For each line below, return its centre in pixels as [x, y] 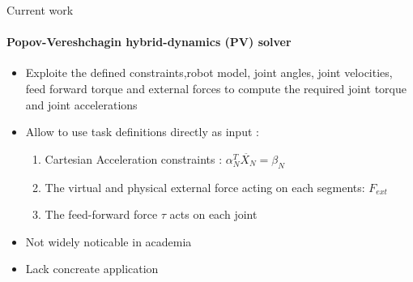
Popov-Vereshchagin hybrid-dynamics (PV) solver [149, 42]
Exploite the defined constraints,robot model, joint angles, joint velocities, [209, 73]
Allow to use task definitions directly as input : [142, 132]
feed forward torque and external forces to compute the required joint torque [216, 88]
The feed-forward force [101, 214]
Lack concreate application [92, 269]
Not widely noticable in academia [109, 241]
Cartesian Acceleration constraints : [134, 158]
